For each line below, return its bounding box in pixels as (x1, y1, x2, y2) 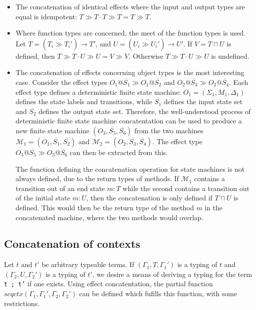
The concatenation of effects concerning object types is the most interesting (15, 67, 245, 77)
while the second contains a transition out (123, 183, 250, 193)
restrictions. (4, 298, 40, 308)
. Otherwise (128, 50, 164, 61)
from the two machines (134, 125, 204, 135)
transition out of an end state (15, 183, 105, 193)
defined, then (15, 50, 55, 61)
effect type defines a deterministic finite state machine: (15, 86, 181, 97)
